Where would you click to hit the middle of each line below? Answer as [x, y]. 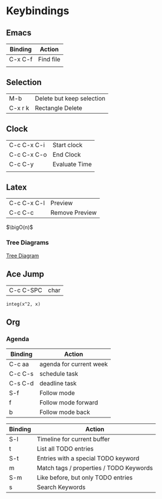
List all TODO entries [65, 449]
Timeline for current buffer [73, 439]
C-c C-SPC [26, 290]
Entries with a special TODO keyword [88, 458]
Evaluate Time [72, 164]
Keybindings [38, 11]
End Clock [67, 154]
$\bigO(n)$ [20, 227]
